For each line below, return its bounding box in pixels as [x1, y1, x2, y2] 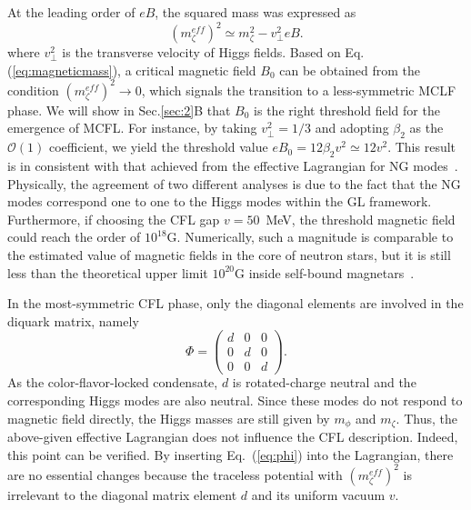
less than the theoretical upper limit [7, 263, 208, 282]
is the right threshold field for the [254, 100, 440, 119]
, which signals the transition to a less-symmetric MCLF [141, 80, 456, 99]
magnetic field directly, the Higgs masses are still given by [7, 408, 330, 427]
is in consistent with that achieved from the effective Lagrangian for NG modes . [7, 155, 458, 175]
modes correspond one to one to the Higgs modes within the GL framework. [7, 192, 432, 211]
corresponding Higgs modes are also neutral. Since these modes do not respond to [7, 391, 463, 410]
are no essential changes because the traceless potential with [7, 465, 343, 484]
